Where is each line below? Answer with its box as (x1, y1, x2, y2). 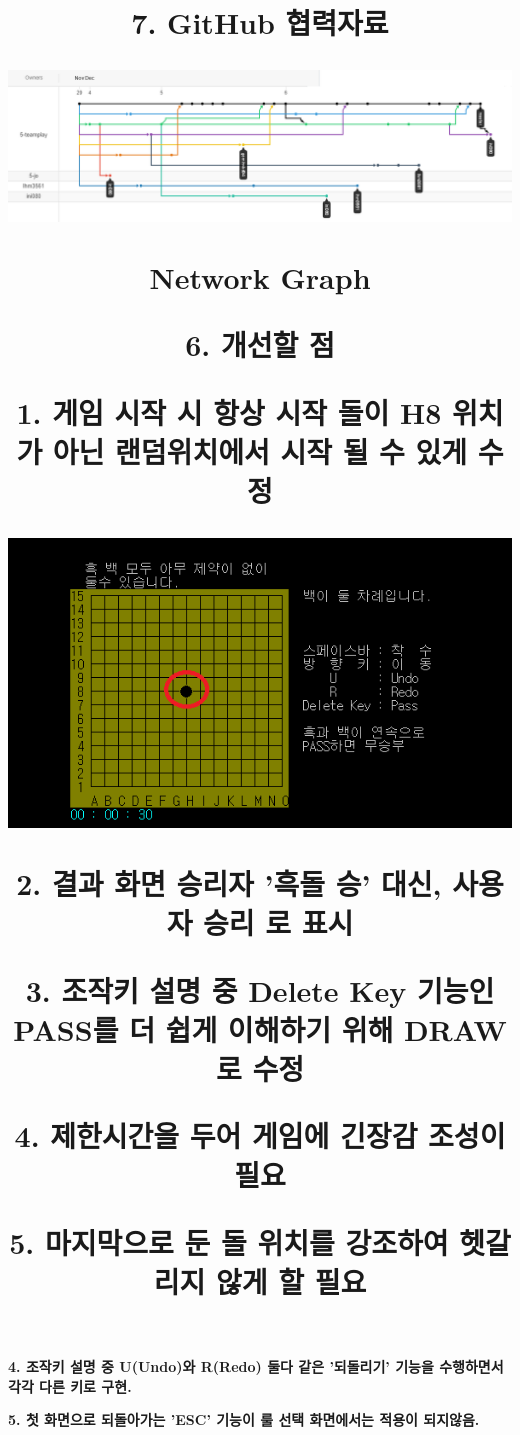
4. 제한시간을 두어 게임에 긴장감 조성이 (14, 1115, 506, 1156)
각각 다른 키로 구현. (8, 1375, 132, 1396)
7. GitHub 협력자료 (131, 2, 389, 43)
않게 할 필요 (215, 1260, 367, 1301)
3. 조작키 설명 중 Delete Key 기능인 (25, 969, 495, 1010)
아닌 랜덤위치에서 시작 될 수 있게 (52, 430, 468, 471)
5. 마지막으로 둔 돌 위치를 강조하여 (9, 1221, 449, 1262)
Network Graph (149, 257, 371, 298)
